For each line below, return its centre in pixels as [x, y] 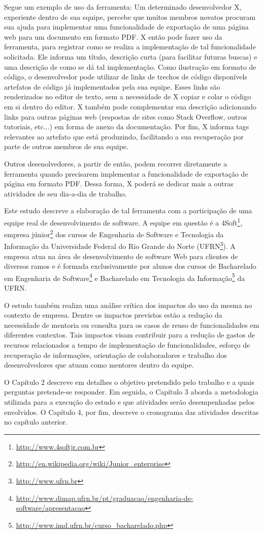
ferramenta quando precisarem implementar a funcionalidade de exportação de [126, 173]
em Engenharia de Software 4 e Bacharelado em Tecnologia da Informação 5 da [125, 277]
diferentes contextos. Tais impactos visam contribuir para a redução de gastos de [130, 335]
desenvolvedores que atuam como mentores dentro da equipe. [99, 365]
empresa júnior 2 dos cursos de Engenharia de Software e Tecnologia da [114, 233]
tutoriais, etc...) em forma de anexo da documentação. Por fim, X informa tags [127, 127]
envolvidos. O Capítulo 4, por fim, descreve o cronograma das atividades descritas [131, 412]
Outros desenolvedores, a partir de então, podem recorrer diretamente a [116, 163]
